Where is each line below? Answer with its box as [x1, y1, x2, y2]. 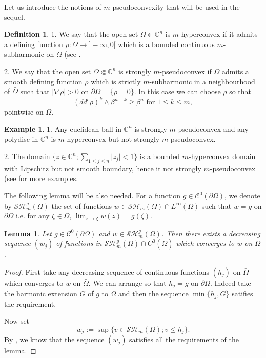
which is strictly [91, 76, 141, 86]
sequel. [4, 11, 25, 22]
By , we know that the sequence [4, 334, 105, 345]
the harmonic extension [4, 288, 77, 299]
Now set [4, 316, 30, 326]
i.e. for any [15, 210, 50, 221]
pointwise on [4, 106, 44, 117]
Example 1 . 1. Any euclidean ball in [4, 123, 121, 134]
